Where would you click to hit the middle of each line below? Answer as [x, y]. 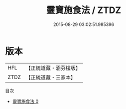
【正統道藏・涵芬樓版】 [53, 68]
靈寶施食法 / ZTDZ [84, 10]
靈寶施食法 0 [25, 101]
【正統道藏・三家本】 [51, 77]
